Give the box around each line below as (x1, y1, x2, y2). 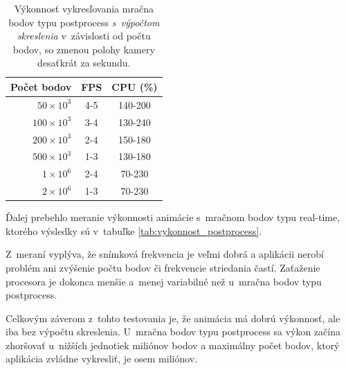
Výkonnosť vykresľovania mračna (14, 1, 154, 15)
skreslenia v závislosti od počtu (17, 28, 151, 43)
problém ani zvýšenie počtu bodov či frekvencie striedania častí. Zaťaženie (6, 260, 320, 274)
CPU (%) (111, 79, 158, 94)
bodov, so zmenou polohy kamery (12, 42, 155, 56)
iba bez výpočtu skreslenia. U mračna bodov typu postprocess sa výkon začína (6, 324, 340, 339)
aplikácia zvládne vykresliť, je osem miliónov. (6, 351, 198, 366)
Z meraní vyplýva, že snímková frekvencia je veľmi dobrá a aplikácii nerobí (6, 247, 324, 261)
